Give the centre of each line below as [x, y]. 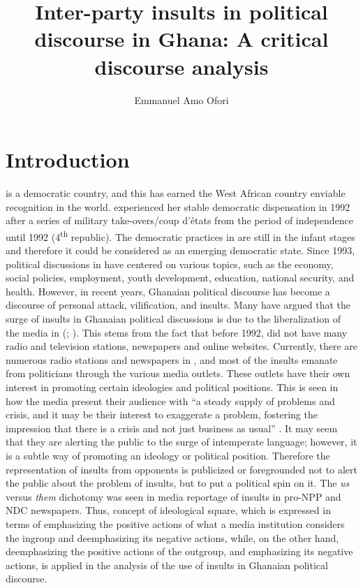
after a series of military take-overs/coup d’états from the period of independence [179, 220]
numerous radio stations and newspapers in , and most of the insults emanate [172, 359]
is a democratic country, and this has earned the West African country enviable [176, 193]
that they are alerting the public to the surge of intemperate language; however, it [181, 442]
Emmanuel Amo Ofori [181, 100]
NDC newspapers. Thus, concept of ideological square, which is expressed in [168, 510]
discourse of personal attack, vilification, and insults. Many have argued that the [178, 305]
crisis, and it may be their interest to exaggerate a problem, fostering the [162, 414]
